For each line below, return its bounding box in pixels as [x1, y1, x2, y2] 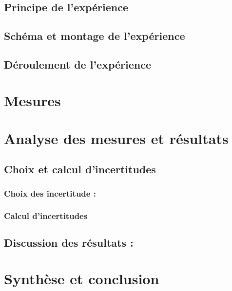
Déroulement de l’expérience [4, 56, 151, 72]
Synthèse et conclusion [4, 268, 159, 288]
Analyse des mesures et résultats [4, 128, 229, 148]
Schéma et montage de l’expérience [4, 28, 185, 43]
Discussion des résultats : [4, 235, 134, 250]
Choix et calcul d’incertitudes [4, 162, 156, 177]
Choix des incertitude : [4, 187, 96, 199]
